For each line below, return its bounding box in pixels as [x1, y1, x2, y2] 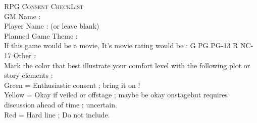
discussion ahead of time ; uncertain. [4, 99, 117, 109]
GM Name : [4, 11, 41, 21]
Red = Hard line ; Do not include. [4, 109, 110, 119]
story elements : [4, 70, 53, 80]
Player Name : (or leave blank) [4, 21, 99, 31]
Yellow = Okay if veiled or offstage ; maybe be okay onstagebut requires [4, 89, 228, 100]
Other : [13, 50, 36, 60]
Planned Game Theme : [4, 30, 78, 41]
